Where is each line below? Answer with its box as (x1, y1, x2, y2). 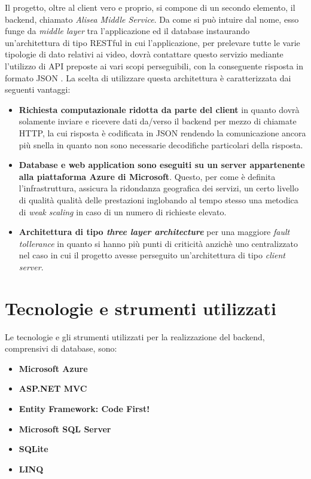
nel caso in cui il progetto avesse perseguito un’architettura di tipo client (19, 249, 285, 261)
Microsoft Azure (19, 362, 88, 374)
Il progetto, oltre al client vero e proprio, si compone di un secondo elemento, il (5, 1, 295, 13)
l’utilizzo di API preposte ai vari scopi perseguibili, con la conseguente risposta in (5, 59, 303, 72)
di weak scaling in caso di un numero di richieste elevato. (19, 205, 227, 218)
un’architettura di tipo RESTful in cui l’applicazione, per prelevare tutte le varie (5, 36, 300, 48)
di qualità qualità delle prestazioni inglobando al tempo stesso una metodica (19, 193, 298, 206)
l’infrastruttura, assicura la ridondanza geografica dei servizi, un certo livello (19, 182, 299, 194)
